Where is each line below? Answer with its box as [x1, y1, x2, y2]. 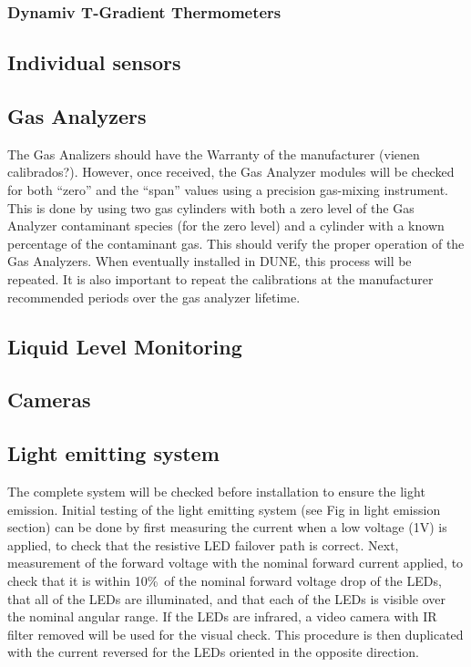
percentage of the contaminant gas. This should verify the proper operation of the [7, 233, 465, 252]
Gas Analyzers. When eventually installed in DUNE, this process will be [7, 251, 412, 271]
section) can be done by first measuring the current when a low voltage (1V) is [7, 518, 447, 537]
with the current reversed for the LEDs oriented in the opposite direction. [7, 642, 419, 662]
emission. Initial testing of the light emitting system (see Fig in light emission [7, 499, 441, 518]
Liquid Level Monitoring [7, 332, 242, 360]
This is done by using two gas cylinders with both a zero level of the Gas [7, 198, 415, 217]
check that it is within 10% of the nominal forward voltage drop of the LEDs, [7, 570, 442, 590]
